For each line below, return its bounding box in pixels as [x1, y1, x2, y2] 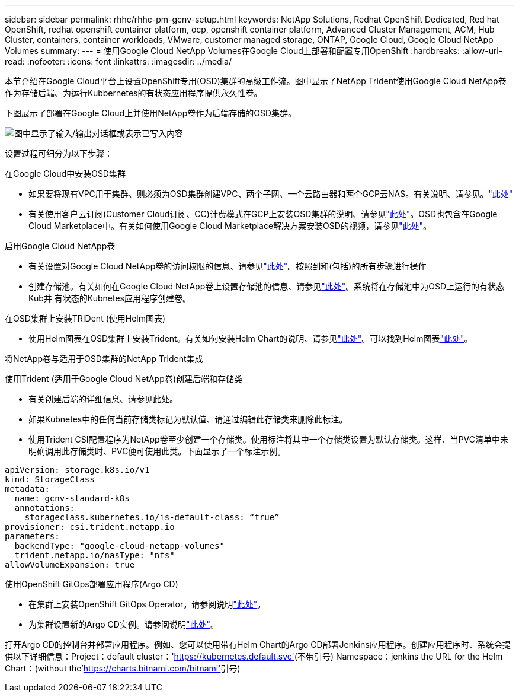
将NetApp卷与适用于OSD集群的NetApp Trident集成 [5, 354, 203, 364]
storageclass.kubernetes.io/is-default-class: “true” [24, 513, 280, 522]
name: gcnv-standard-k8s [14, 494, 130, 503]
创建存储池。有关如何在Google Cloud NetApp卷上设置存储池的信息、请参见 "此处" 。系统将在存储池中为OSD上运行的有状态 [28, 281, 505, 291]
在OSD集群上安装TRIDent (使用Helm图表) [5, 313, 166, 323]
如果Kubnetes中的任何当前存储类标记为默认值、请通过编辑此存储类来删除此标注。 [28, 414, 348, 424]
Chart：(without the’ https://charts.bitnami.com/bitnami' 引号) [5, 663, 241, 673]
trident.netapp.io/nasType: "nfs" [14, 550, 175, 560]
